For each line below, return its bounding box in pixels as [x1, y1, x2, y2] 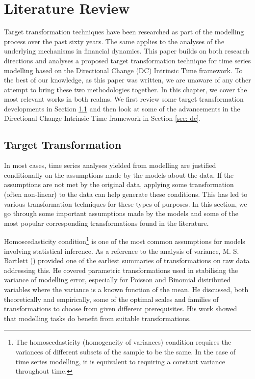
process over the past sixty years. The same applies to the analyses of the [4, 36, 225, 46]
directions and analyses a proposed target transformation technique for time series [4, 55, 251, 65]
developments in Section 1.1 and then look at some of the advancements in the [4, 103, 240, 113]
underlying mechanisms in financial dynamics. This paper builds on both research [4, 46, 249, 56]
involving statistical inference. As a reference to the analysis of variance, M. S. [4, 245, 239, 256]
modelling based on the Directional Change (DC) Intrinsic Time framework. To [4, 65, 243, 75]
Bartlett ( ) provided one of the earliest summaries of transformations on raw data [4, 255, 250, 266]
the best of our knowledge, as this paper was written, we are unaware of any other [4, 75, 251, 85]
